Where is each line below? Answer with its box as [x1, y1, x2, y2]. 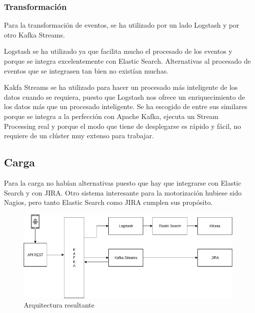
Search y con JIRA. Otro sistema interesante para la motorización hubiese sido [4, 187, 242, 197]
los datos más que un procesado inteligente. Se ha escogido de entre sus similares [4, 101, 248, 112]
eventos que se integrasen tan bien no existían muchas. [4, 65, 169, 76]
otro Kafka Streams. [4, 29, 65, 39]
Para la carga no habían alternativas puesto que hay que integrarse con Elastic [4, 177, 241, 188]
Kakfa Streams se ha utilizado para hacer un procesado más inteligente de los [4, 82, 238, 92]
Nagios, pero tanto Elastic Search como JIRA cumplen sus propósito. [4, 197, 213, 207]
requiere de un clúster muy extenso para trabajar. [4, 130, 154, 141]
